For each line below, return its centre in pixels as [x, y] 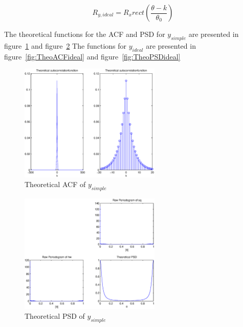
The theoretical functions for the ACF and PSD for [85, 34]
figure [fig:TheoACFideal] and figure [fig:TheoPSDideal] [92, 56]
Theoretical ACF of [55, 184]
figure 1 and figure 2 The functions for [65, 45]
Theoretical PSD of [55, 316]
